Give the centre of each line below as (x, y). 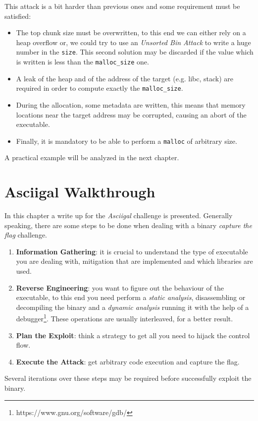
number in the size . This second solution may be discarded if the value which (135, 52)
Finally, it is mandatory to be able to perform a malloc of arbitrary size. (127, 141)
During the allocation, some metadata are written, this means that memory (131, 104)
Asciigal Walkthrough (80, 192)
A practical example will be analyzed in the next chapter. (92, 157)
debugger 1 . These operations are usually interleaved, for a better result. (125, 318)
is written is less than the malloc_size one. (82, 62)
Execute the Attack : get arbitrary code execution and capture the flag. (128, 361)
